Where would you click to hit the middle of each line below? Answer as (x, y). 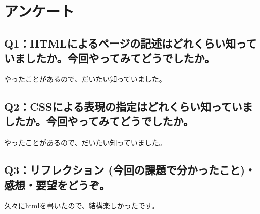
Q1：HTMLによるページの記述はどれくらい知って (131, 43)
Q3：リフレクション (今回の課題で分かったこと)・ (130, 170)
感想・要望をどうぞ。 (57, 184)
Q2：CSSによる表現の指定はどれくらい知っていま (128, 106)
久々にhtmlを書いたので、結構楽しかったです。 (82, 206)
